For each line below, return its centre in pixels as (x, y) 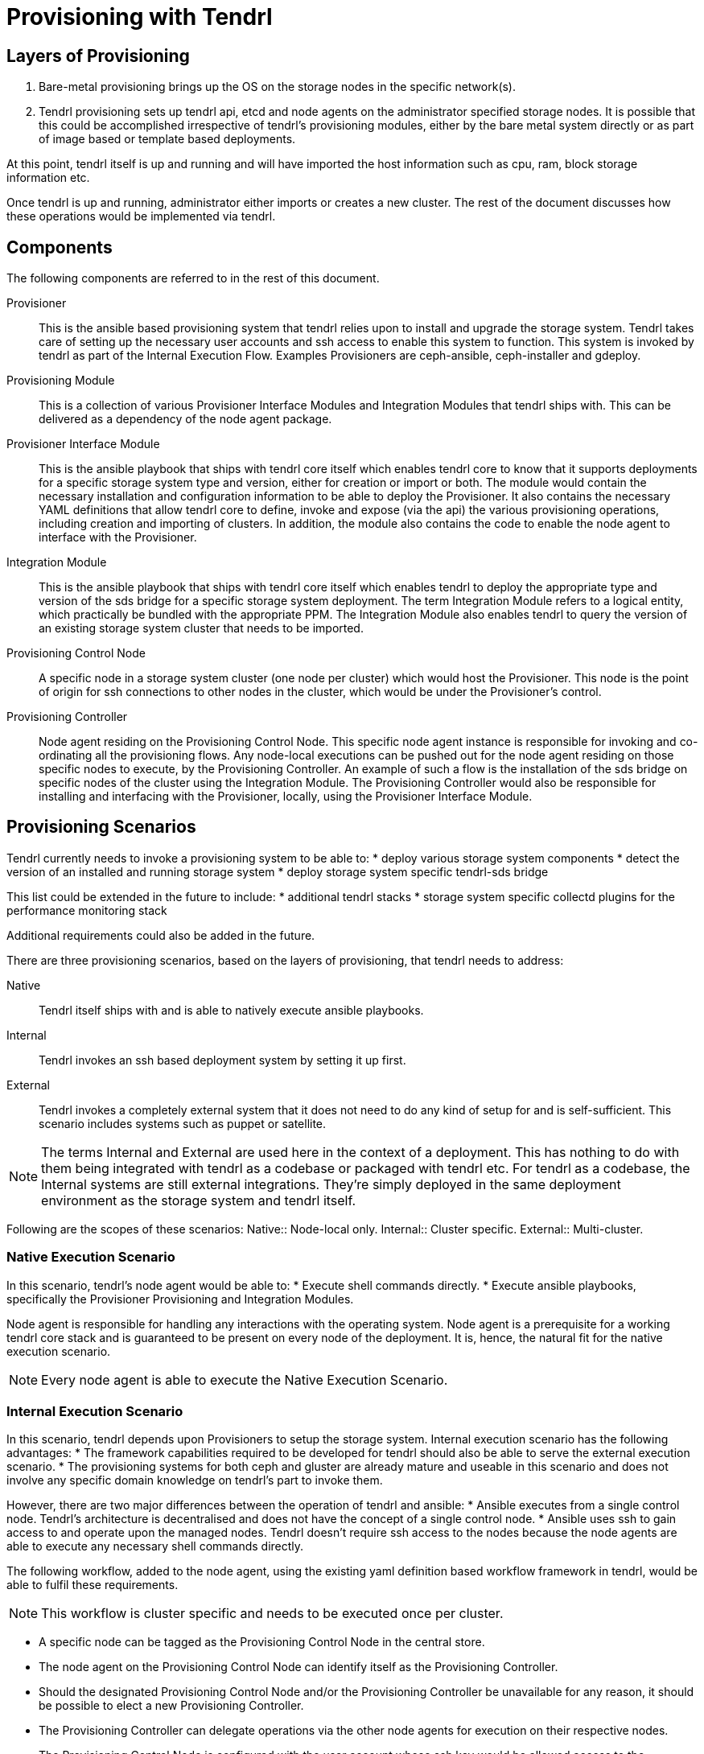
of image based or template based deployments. (167, 139)
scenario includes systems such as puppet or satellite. (183, 1123)
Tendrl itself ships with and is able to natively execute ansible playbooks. (231, 1010)
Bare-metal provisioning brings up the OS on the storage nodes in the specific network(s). (278, 87)
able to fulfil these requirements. (93, 1585)
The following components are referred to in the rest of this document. (193, 278)
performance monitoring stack (87, 910)
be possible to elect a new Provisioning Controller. (171, 1706)
